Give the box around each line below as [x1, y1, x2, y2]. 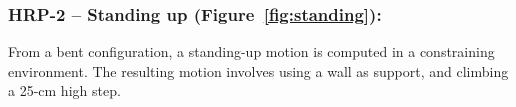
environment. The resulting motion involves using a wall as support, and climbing [8, 60, 509, 81]
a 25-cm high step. [8, 80, 121, 101]
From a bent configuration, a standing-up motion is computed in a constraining [8, 41, 495, 62]
